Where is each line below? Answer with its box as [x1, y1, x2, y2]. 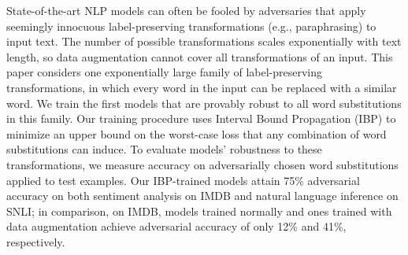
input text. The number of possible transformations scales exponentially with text [6, 33, 402, 50]
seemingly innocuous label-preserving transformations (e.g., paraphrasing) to [6, 17, 376, 34]
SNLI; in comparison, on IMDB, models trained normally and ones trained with [6, 202, 392, 219]
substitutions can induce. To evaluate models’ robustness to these [6, 141, 322, 157]
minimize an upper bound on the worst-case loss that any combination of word [6, 125, 387, 142]
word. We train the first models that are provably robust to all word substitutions [6, 94, 402, 111]
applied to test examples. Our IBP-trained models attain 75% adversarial [6, 172, 360, 188]
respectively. [6, 233, 65, 249]
